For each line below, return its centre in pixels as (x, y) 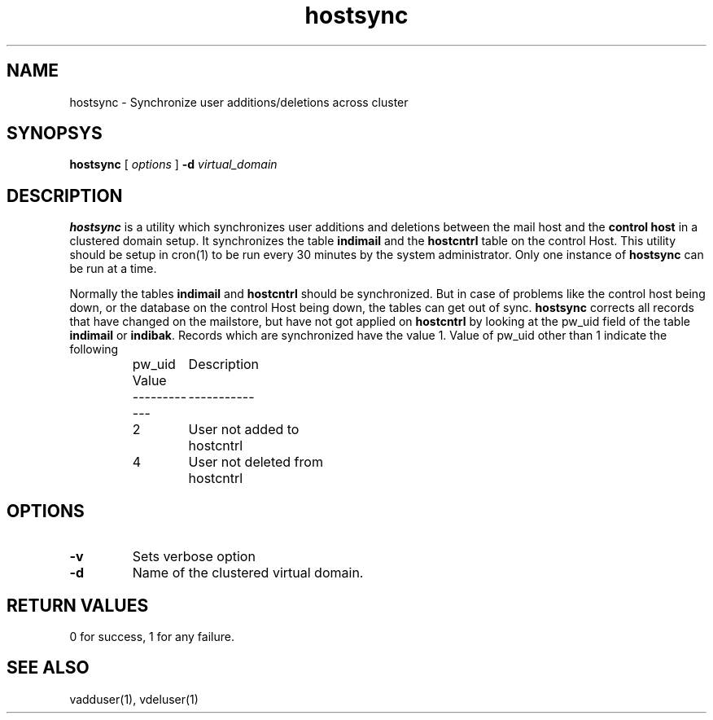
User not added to (244, 430)
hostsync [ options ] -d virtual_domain (173, 165)
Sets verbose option (194, 557)
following (94, 349)
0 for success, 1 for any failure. (152, 636)
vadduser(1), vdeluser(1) (134, 699)
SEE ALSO (48, 668)
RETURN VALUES (78, 605)
